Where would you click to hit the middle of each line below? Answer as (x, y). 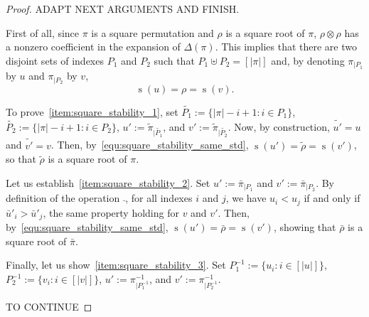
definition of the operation (63, 198)
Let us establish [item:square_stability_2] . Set (108, 182)
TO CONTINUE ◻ (49, 306)
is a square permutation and (153, 32)
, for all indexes (159, 198)
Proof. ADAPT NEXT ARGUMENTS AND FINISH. (123, 9)
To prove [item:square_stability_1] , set (92, 111)
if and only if (332, 198)
